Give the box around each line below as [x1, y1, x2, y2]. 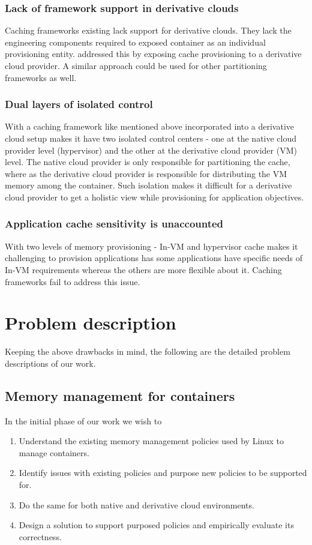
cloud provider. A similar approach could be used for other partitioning [5, 59, 267, 71]
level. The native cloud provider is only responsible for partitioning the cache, [5, 155, 290, 168]
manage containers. [19, 446, 89, 459]
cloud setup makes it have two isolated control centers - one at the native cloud [5, 132, 297, 144]
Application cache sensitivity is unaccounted [5, 216, 224, 231]
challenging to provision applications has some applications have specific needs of [5, 251, 303, 264]
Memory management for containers [5, 386, 235, 405]
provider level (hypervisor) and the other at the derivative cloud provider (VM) [5, 143, 297, 156]
